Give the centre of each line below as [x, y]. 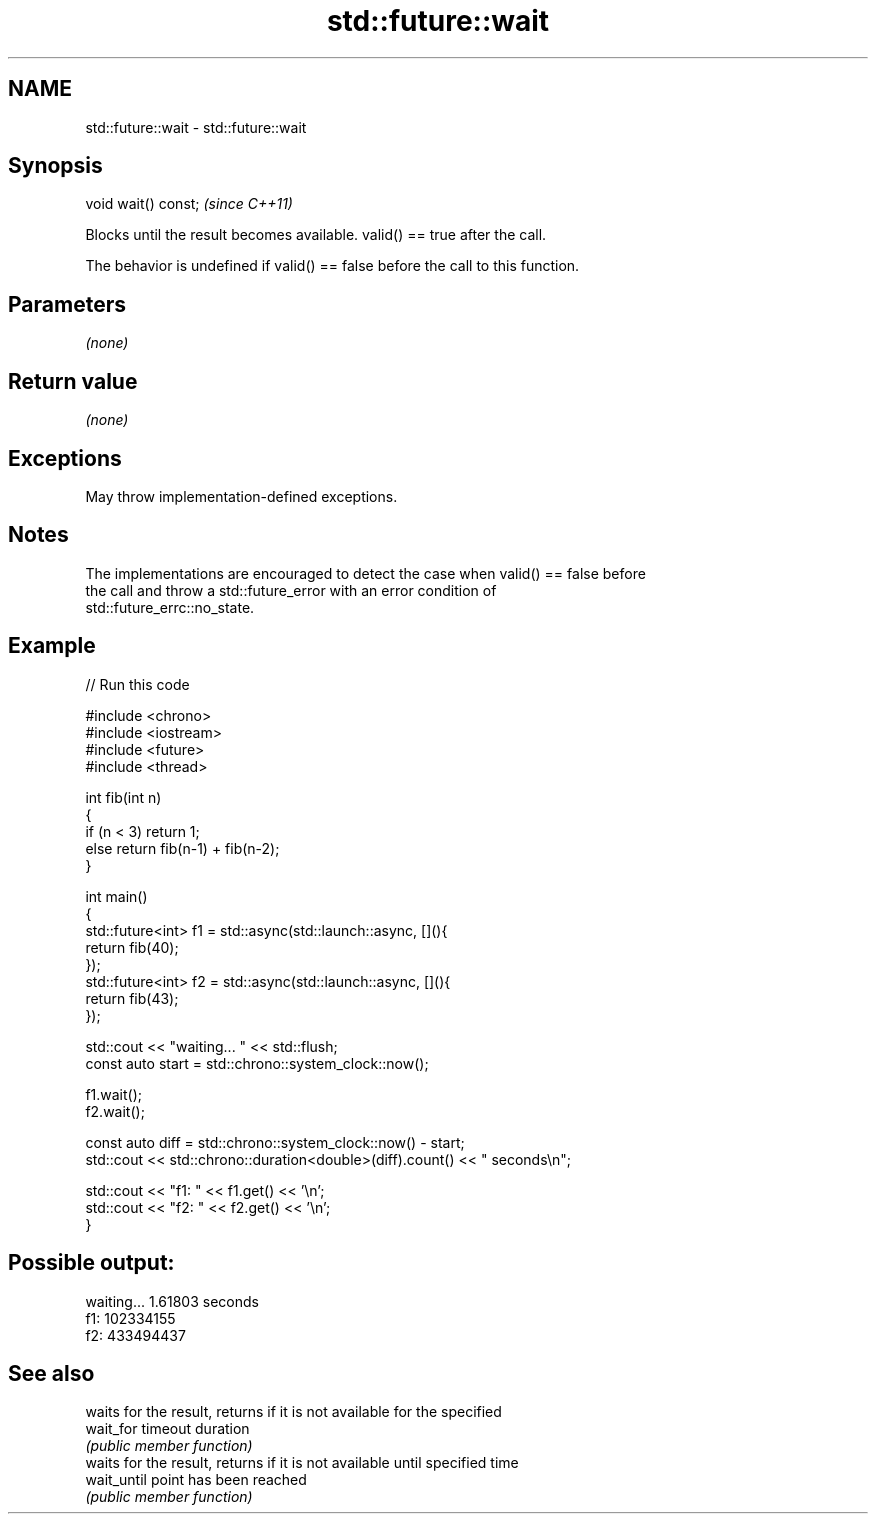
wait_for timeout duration [167, 1429]
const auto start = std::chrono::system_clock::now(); [257, 1063]
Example [52, 646]
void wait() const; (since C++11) [189, 204]
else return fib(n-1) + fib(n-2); [182, 848]
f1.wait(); [114, 1094]
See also [51, 1373]
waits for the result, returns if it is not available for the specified [293, 1412]
